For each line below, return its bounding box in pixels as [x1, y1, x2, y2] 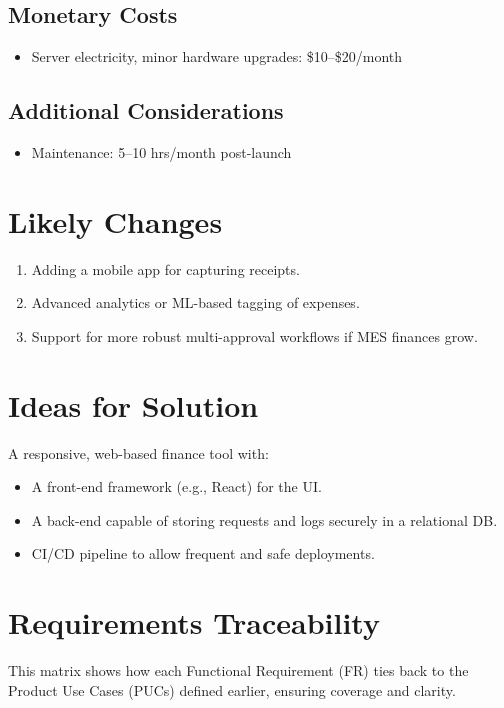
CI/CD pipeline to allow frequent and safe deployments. [31, 543, 375, 564]
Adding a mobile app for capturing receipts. [31, 258, 300, 279]
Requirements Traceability [8, 602, 380, 643]
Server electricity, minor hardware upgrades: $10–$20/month [31, 46, 402, 67]
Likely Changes [8, 200, 223, 241]
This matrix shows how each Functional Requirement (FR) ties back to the [8, 660, 469, 681]
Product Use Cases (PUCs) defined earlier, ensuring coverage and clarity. [8, 679, 456, 700]
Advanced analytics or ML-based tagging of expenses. [31, 292, 360, 313]
